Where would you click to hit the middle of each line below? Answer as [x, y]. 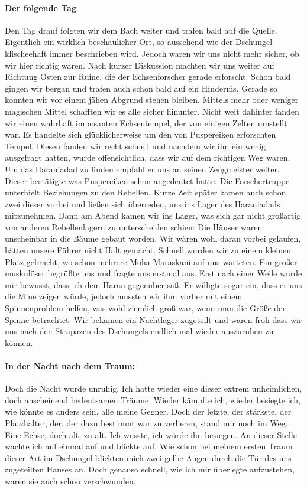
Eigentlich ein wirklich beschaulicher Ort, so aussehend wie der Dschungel [139, 42]
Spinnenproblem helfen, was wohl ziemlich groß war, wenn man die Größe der [145, 308]
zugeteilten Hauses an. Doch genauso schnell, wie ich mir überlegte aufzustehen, [150, 469]
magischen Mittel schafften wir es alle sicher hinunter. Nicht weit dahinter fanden [152, 111]
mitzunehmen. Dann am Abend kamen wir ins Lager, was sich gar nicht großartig [153, 215]
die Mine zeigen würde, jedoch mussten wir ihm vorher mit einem [124, 296]
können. [19, 342]
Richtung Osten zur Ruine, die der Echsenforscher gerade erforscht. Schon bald [148, 76]
